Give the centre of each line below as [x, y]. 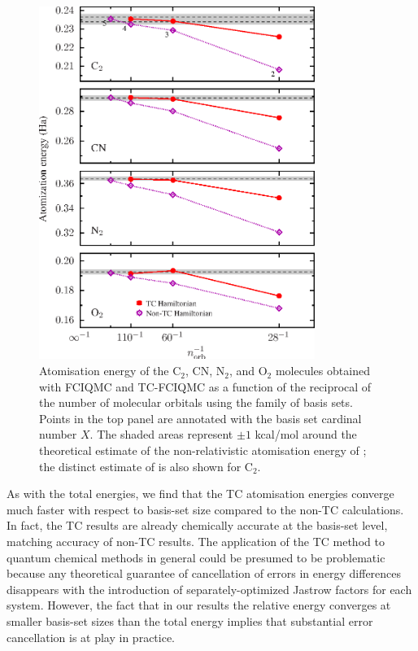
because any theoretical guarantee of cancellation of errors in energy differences [204, 573]
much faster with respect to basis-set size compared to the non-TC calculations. [205, 509]
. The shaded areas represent [161, 434]
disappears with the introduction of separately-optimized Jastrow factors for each [209, 589]
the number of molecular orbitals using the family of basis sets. [196, 402]
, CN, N [205, 371]
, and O [248, 371]
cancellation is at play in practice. [91, 637]
